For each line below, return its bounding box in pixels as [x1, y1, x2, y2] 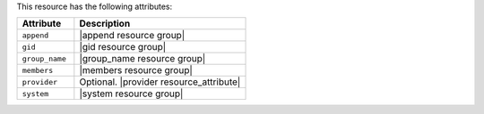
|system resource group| [79, 87, 184, 100]
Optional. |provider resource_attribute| [79, 76, 241, 88]
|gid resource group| [79, 41, 167, 53]
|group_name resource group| [79, 53, 206, 65]
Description [79, 18, 131, 30]
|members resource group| [79, 64, 193, 77]
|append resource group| [79, 29, 186, 42]
